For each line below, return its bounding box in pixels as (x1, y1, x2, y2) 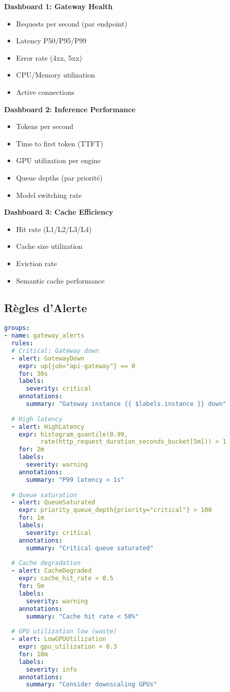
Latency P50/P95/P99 (16, 35, 87, 46)
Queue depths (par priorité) (16, 172, 103, 183)
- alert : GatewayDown (11, 354, 84, 362)
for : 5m (18, 582, 44, 590)
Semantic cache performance (16, 275, 105, 286)
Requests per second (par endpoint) (16, 18, 128, 29)
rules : (11, 340, 34, 347)
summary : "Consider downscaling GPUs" (25, 681, 157, 688)
